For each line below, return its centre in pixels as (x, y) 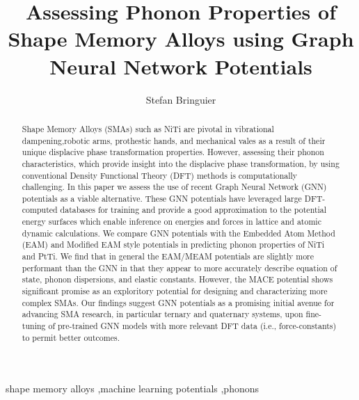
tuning (34, 326)
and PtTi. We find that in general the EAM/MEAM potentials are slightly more (168, 256)
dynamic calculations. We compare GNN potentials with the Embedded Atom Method (178, 233)
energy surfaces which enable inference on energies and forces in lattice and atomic (171, 222)
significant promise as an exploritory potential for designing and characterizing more (175, 291)
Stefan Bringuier (181, 99)
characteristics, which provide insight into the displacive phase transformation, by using (181, 163)
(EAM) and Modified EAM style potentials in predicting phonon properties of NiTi (173, 245)
